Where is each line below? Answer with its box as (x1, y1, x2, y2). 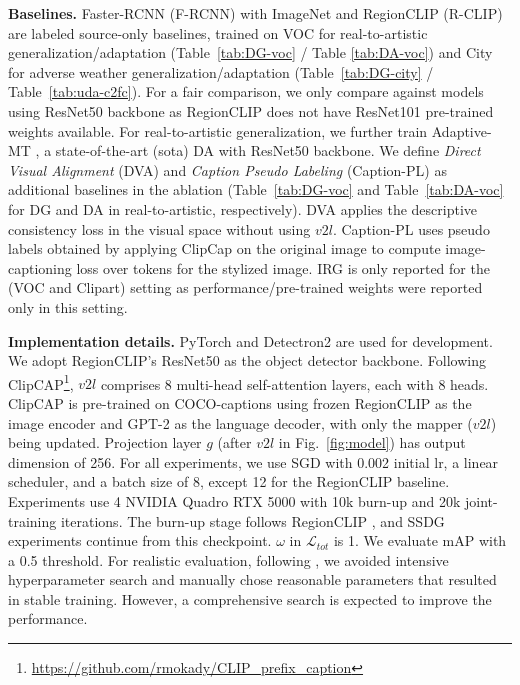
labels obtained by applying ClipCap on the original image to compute (8, 238, 441, 259)
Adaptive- (431, 120, 492, 141)
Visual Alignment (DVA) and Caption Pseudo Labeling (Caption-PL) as (8, 159, 447, 180)
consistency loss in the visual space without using (8, 218, 311, 239)
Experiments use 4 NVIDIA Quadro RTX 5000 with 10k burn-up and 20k (8, 490, 461, 511)
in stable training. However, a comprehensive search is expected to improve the (8, 588, 492, 609)
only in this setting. (8, 296, 128, 317)
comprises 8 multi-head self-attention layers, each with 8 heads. (100, 373, 489, 394)
